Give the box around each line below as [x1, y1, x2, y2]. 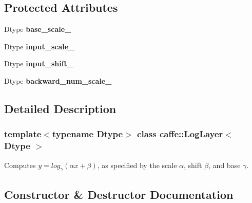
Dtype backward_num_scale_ [4, 75, 112, 86]
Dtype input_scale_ [4, 41, 75, 51]
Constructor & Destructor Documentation [4, 186, 234, 202]
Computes [4, 159, 36, 170]
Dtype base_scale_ [4, 24, 71, 34]
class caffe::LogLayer [137, 127, 223, 140]
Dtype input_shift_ [4, 58, 74, 69]
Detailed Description [4, 100, 117, 116]
